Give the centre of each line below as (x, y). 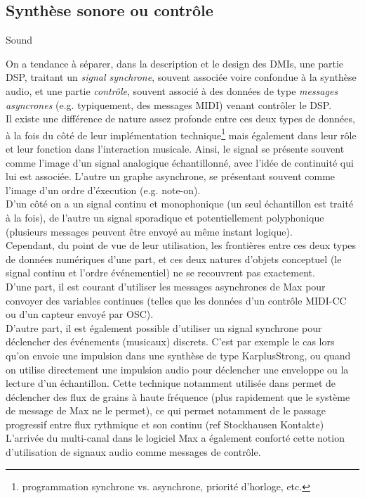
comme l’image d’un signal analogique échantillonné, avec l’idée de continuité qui (180, 162)
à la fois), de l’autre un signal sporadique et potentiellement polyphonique (165, 217)
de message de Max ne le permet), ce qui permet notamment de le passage (166, 410)
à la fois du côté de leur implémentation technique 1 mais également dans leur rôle (181, 134)
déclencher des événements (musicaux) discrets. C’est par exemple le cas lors (170, 341)
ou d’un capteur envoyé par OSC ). (80, 314)
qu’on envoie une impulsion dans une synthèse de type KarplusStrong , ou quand (178, 355)
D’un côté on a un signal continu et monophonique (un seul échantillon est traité (180, 204)
